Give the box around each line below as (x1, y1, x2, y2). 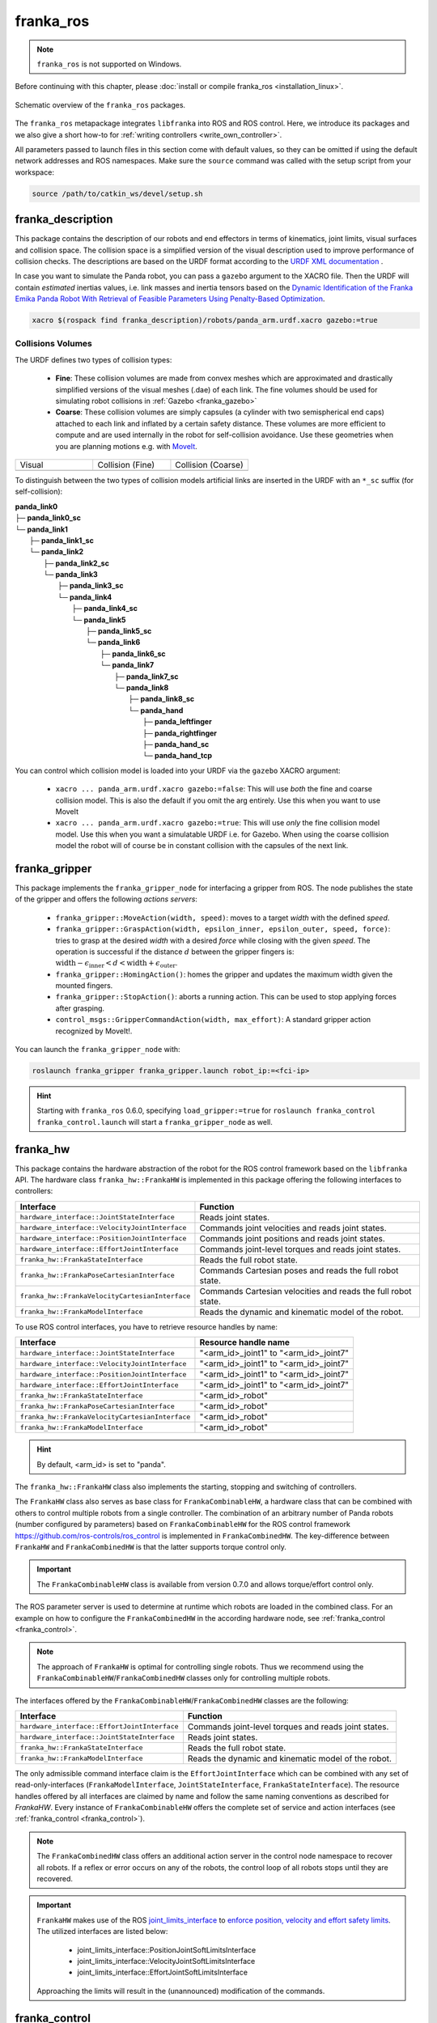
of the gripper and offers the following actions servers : (15, 894, 198, 904)
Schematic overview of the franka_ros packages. (15, 100, 186, 109)
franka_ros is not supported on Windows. (36, 59, 182, 69)
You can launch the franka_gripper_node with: (15, 1045, 181, 1054)
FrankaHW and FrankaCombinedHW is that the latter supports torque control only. (15, 1542, 287, 1551)
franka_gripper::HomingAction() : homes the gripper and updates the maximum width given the (55, 969, 393, 979)
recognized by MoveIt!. (55, 1026, 133, 1036)
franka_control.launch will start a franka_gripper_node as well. (36, 1117, 273, 1126)
